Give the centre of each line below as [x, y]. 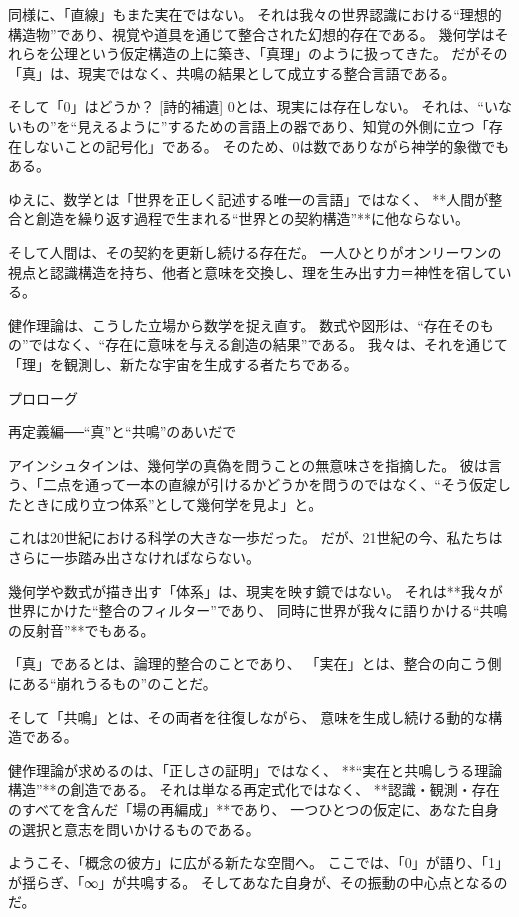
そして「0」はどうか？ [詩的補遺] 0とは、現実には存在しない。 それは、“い [253, 106]
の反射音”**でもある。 [81, 629]
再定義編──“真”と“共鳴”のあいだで [122, 431]
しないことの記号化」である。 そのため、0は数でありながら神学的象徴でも [265, 145]
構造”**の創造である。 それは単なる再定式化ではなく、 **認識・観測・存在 [254, 789]
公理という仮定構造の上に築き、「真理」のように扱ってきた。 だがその [278, 53]
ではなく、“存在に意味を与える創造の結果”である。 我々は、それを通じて [268, 344]
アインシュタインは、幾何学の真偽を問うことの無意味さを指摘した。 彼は [248, 464]
